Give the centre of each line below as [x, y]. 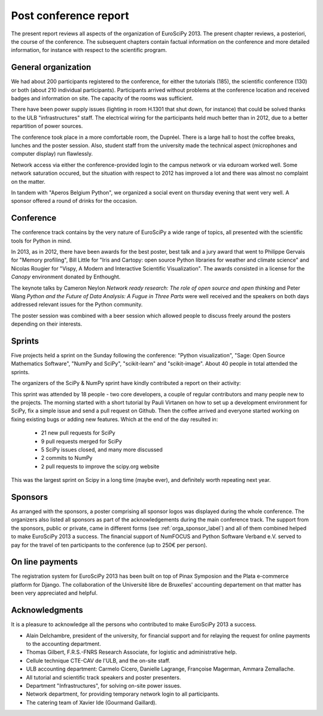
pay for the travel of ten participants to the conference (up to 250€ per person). [109, 545]
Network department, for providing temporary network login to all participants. [123, 694]
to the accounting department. [63, 644]
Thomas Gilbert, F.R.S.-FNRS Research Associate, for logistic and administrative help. [132, 652]
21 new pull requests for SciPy [78, 433]
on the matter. [28, 181]
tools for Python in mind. [41, 241]
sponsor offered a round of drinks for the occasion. [74, 201]
